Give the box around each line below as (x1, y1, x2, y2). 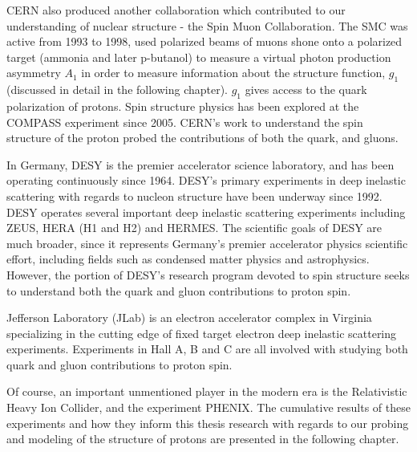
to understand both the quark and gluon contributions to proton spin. (6, 282, 351, 299)
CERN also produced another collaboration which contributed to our (6, 2, 346, 18)
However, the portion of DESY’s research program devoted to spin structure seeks (6, 266, 410, 283)
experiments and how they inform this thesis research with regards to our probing (6, 414, 409, 431)
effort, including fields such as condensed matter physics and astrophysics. (6, 250, 370, 267)
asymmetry (6, 64, 61, 81)
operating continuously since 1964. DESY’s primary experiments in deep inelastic (6, 172, 406, 189)
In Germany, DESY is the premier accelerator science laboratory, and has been (6, 156, 395, 173)
